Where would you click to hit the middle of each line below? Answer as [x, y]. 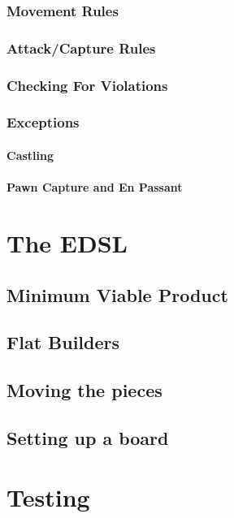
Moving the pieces [84, 390]
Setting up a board [88, 437]
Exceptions [43, 122]
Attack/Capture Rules [81, 47]
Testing [48, 497]
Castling [30, 155]
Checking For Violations [87, 85]
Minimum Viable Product [117, 294]
